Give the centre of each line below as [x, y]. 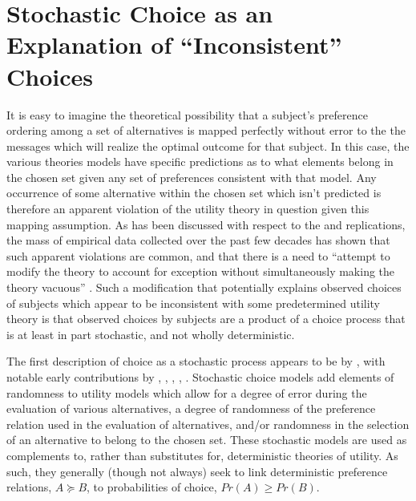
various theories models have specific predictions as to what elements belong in [200, 162]
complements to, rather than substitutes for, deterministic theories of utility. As [202, 455]
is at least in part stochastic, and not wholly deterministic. [151, 334]
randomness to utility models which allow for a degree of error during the [187, 392]
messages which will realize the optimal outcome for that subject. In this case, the [208, 145]
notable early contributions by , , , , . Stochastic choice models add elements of [200, 377]
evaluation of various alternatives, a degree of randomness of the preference [191, 408]
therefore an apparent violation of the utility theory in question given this [188, 209]
